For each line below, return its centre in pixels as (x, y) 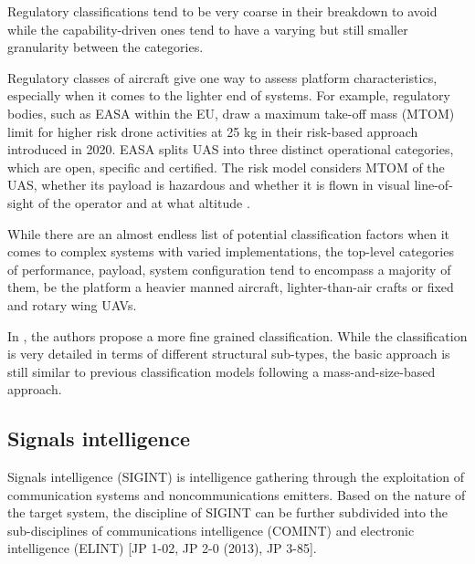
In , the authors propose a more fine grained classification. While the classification (237, 335)
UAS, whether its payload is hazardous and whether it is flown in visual (209, 185)
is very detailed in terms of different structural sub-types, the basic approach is (229, 354)
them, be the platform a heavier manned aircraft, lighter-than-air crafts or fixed (231, 287)
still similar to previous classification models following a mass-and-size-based (222, 371)
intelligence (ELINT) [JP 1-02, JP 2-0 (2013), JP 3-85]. (162, 548)
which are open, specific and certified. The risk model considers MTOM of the (226, 167)
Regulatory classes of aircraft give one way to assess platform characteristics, (222, 77)
